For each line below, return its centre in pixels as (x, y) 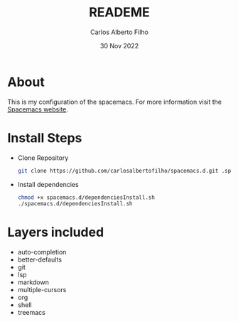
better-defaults (40, 259)
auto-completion (42, 252)
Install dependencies (48, 184)
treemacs (32, 313)
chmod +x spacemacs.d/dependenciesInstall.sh (86, 197)
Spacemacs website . (38, 109)
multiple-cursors (42, 290)
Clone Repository (43, 158)
